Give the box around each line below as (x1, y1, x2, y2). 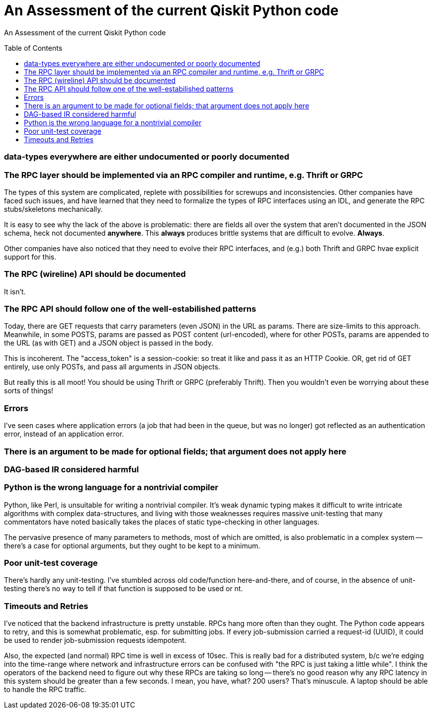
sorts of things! (4, 386, 54, 395)
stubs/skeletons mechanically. (4, 204, 103, 213)
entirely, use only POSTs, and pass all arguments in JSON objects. (4, 362, 220, 371)
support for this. (4, 252, 57, 261)
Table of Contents (4, 43, 63, 52)
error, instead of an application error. (4, 430, 124, 439)
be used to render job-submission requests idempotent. (4, 636, 186, 645)
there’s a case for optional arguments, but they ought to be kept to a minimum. (4, 541, 260, 550)
